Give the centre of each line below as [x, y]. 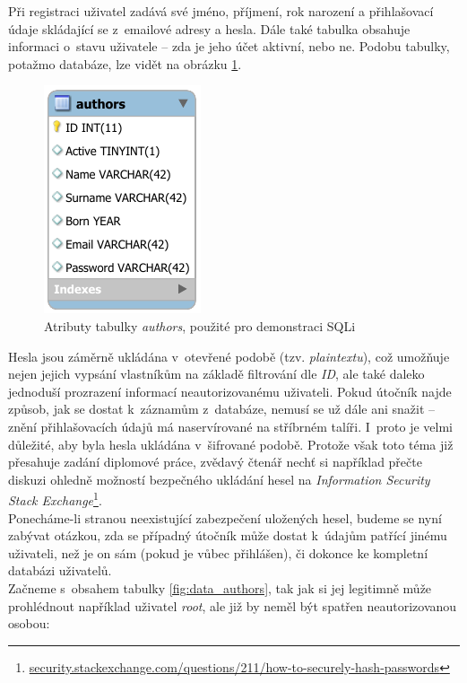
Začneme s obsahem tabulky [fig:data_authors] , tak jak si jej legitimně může [220, 587]
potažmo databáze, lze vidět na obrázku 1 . [125, 63]
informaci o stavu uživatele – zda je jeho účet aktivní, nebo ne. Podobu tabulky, [229, 46]
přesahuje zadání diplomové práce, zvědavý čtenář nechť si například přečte [215, 462]
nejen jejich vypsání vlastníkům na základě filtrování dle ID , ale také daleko [216, 374]
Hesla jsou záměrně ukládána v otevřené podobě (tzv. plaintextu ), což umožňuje [229, 356]
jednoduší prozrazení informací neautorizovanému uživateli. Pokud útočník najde [230, 391]
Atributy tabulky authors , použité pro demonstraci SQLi [200, 325]
